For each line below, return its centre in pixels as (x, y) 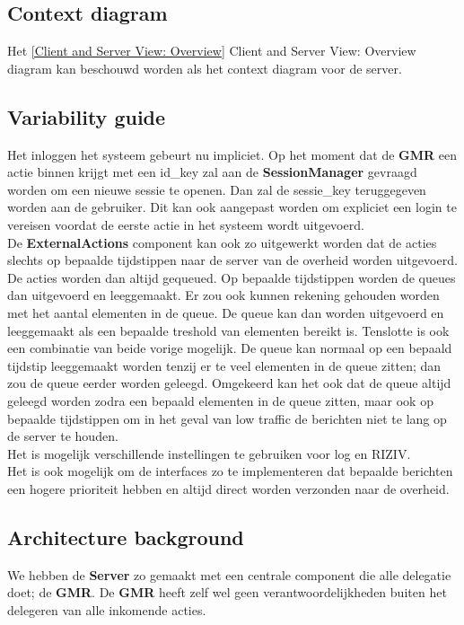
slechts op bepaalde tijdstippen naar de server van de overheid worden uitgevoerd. (232, 260)
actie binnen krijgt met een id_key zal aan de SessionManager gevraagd (212, 172)
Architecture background (126, 537)
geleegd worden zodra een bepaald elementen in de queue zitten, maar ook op (220, 400)
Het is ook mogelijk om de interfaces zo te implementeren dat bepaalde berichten (230, 471)
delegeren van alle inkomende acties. (107, 609)
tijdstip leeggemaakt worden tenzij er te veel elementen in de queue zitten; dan (224, 365)
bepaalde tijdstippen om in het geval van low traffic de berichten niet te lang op (227, 418)
